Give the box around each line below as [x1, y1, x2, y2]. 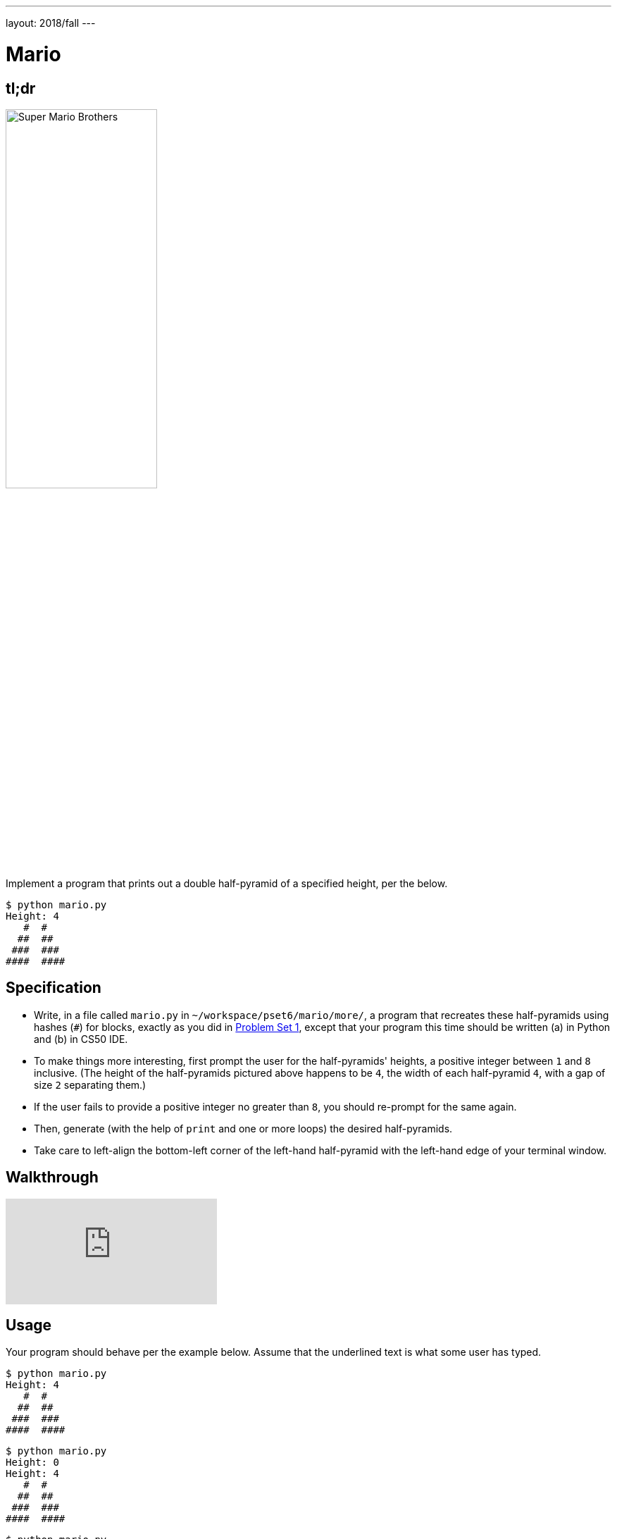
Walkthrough [6, 1168, 99, 1187]
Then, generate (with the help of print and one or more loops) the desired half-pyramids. [34, 1122, 453, 1135]
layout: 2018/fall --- [6, 17, 96, 29]
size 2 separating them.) [34, 1078, 147, 1091]
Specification [6, 979, 101, 997]
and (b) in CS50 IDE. [34, 1032, 128, 1045]
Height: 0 [6, 1457, 59, 1469]
